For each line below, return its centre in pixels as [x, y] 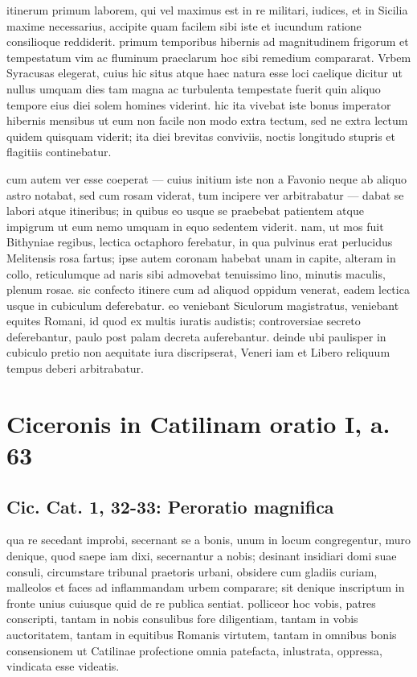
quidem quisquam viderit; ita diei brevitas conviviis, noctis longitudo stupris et [201, 136]
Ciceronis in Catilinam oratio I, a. [198, 423]
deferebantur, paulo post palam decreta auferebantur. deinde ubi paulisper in [196, 336]
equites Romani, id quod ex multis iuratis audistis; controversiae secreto [184, 321]
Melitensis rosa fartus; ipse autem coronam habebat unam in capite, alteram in [201, 257]
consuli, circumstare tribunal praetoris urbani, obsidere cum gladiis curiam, [192, 571]
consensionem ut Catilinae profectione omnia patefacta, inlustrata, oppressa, [194, 650]
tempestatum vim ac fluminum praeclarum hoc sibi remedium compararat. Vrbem [209, 57]
